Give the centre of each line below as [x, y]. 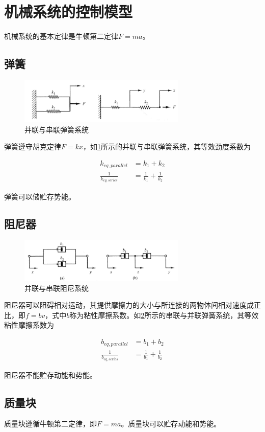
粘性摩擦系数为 [29, 325]
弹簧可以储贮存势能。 [40, 196]
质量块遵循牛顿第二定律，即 [50, 424]
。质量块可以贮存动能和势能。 [171, 424]
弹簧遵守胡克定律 [33, 146]
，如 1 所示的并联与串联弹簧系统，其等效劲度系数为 [167, 146]
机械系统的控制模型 [69, 12]
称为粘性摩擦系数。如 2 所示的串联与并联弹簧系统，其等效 [164, 315]
